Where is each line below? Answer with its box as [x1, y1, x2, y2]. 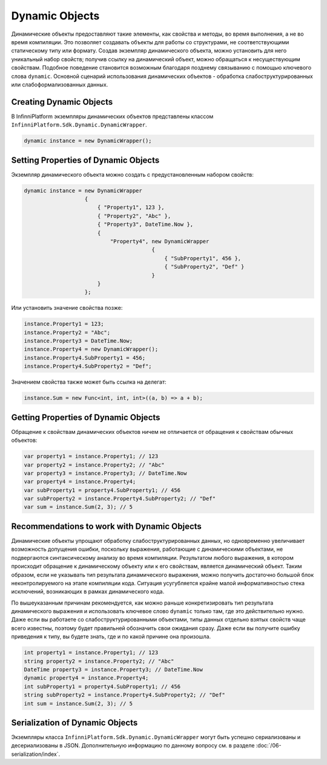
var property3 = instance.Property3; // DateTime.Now [24, 470, 187, 476]
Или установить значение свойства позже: [11, 304, 123, 312]
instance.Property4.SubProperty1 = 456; [24, 354, 145, 361]
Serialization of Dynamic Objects [11, 717, 138, 727]
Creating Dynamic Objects [11, 97, 113, 107]
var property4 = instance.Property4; [24, 478, 136, 485]
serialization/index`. [11, 750, 61, 758]
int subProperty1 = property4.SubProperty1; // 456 [24, 683, 181, 690]
